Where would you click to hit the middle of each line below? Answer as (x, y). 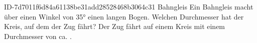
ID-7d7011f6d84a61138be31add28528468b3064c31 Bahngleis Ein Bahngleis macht (129, 6)
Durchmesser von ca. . (38, 36)
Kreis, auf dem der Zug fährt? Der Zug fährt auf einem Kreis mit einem (115, 26)
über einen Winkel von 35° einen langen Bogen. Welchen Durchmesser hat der (124, 16)
